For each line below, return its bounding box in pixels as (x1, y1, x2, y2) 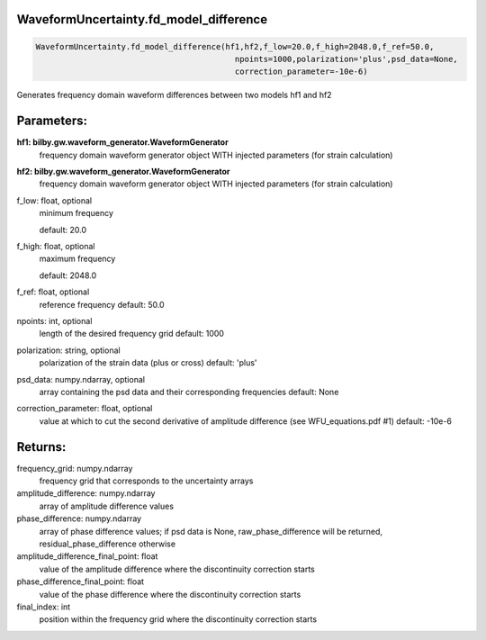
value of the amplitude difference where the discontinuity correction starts (39, 563, 315, 574)
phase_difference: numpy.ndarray (16, 513, 142, 524)
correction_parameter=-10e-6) (234, 67, 368, 77)
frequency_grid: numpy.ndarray (16, 463, 133, 473)
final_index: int (16, 601, 71, 612)
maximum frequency (39, 253, 116, 265)
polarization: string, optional (16, 345, 121, 356)
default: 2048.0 (39, 270, 97, 281)
